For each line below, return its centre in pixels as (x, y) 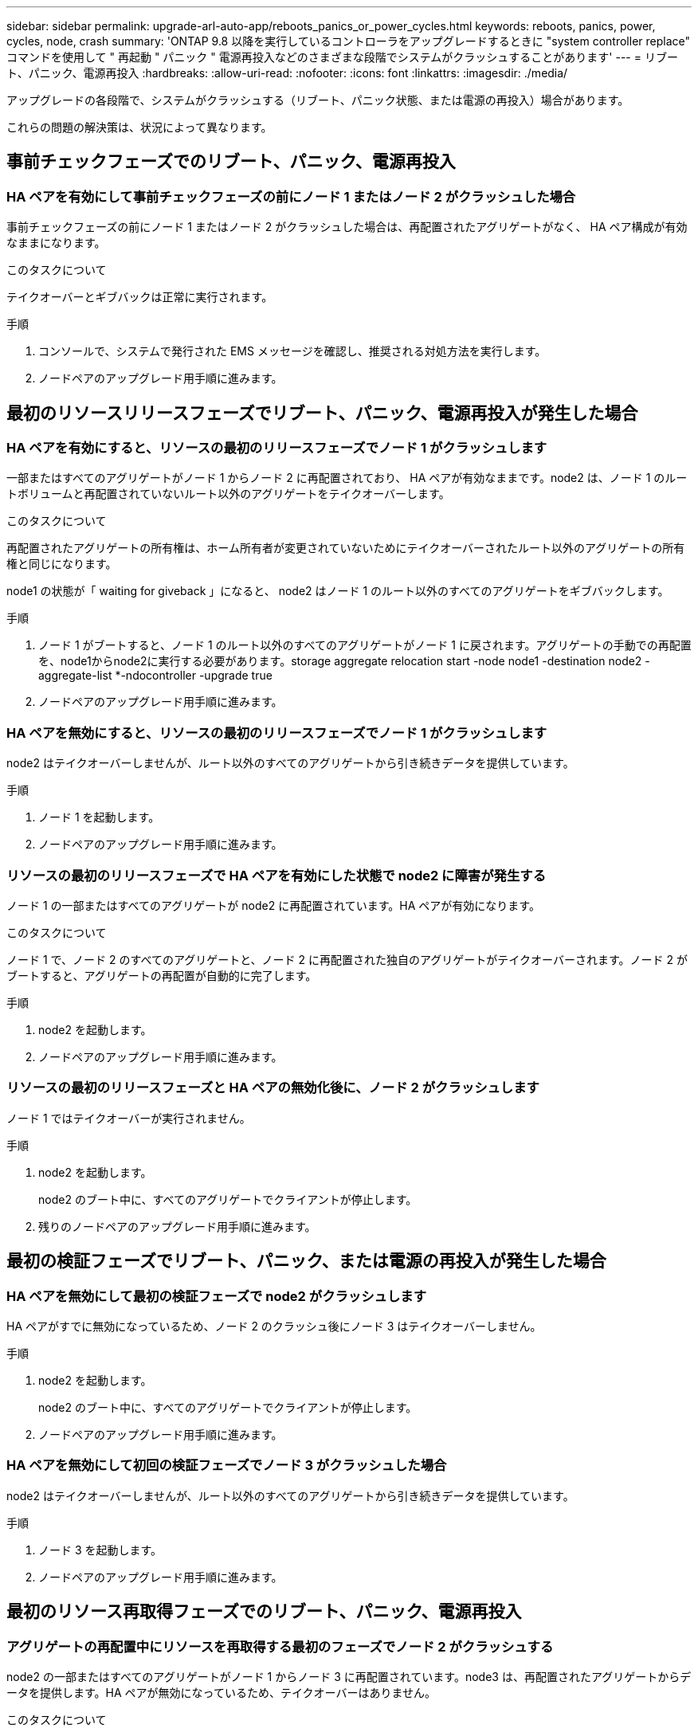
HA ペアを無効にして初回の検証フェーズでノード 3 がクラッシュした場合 (227, 1466)
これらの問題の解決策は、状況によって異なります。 (139, 127)
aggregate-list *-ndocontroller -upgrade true (155, 676)
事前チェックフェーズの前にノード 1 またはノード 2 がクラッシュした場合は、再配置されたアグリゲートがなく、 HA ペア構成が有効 (347, 227)
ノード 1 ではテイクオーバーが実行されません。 (129, 1118)
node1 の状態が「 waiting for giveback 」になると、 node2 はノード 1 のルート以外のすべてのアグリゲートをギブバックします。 (338, 591)
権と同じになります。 (62, 564)
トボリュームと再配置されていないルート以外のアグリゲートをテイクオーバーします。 (228, 494)
